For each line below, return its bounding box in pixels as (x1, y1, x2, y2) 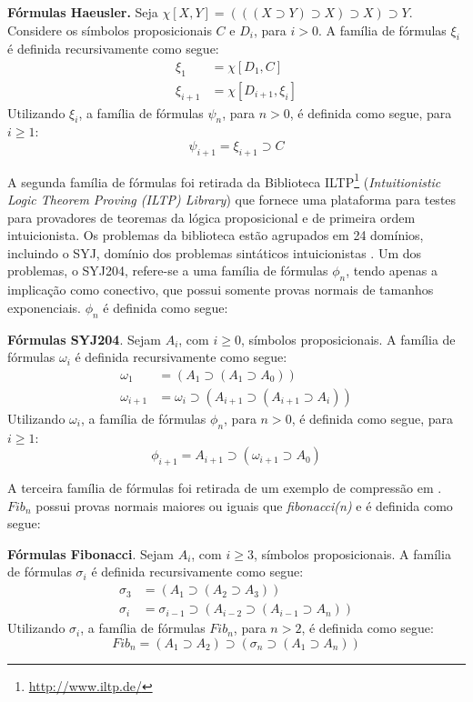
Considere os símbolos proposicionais (7, 20, 212, 39)
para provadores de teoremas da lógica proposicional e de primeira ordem (7, 207, 416, 226)
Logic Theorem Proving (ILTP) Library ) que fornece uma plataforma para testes (7, 190, 457, 209)
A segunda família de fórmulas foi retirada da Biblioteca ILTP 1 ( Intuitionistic (7, 169, 441, 191)
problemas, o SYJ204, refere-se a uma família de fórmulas (7, 261, 328, 280)
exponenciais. (7, 297, 81, 316)
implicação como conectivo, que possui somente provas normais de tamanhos (7, 280, 434, 299)
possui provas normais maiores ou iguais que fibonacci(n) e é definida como (35, 496, 453, 515)
